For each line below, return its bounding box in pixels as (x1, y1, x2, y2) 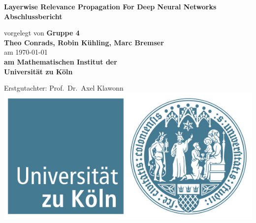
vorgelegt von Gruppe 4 (4, 28, 80, 38)
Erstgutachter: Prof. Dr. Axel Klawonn (4, 83, 124, 93)
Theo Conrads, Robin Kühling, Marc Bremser (4, 37, 164, 47)
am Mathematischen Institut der (4, 56, 117, 66)
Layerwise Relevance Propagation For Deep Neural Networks (4, 1, 217, 11)
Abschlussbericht (4, 11, 63, 21)
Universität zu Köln (4, 66, 73, 76)
